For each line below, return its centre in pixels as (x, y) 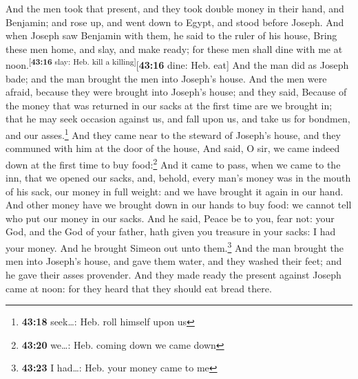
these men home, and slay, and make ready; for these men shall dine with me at (174, 48)
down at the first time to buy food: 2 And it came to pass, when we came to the (173, 163)
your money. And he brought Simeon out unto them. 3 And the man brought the (175, 247)
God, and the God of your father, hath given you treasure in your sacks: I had (171, 231)
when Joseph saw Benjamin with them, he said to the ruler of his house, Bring (171, 35)
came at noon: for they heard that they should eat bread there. (139, 288)
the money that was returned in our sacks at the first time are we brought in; (169, 105)
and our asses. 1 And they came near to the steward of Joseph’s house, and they (173, 134)
